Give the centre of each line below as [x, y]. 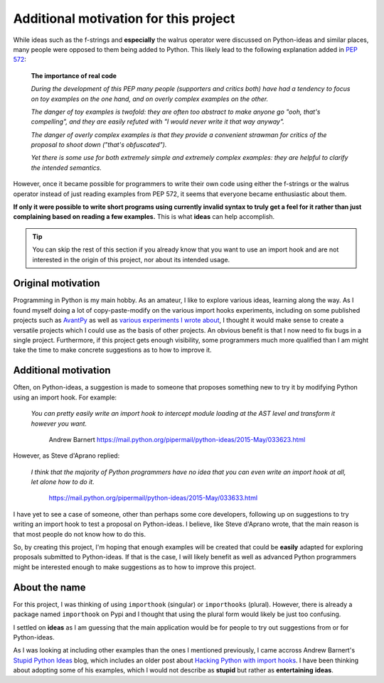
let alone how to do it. [63, 482]
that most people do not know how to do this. [79, 534]
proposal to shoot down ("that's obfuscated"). [99, 145]
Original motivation [57, 283]
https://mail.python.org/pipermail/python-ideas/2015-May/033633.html [153, 498]
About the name [49, 587]
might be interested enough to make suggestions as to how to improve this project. [134, 567]
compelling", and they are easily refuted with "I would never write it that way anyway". [158, 122]
